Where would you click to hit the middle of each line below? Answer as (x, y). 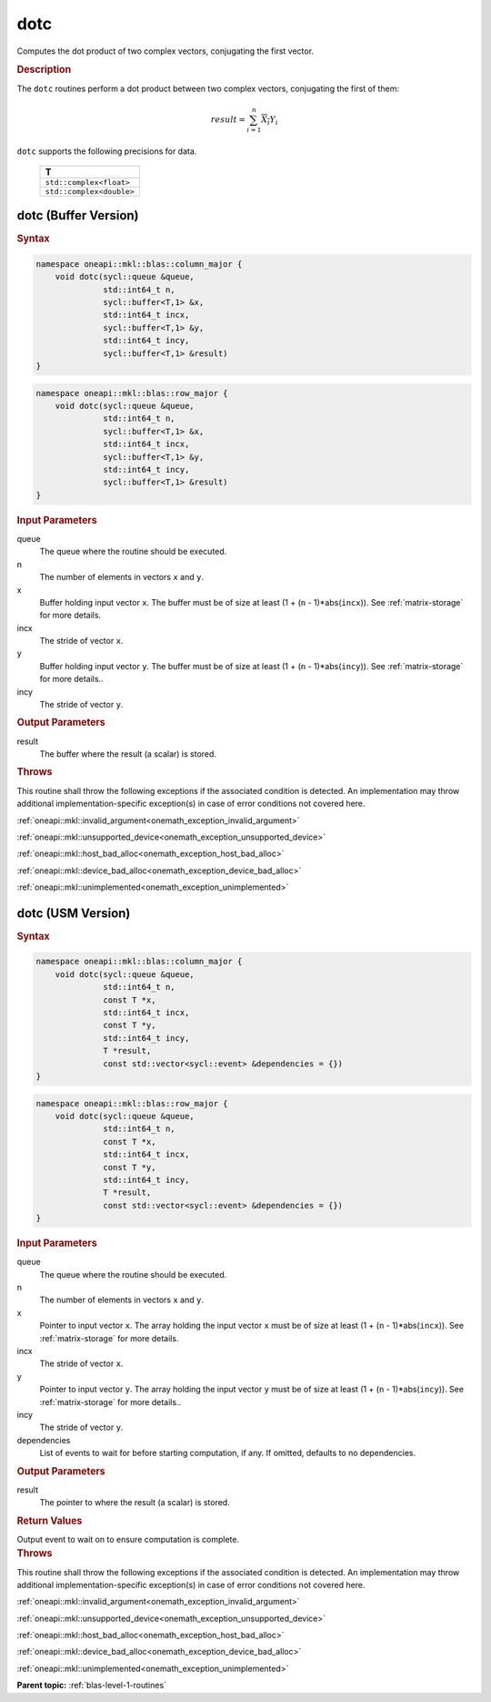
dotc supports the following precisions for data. (107, 151)
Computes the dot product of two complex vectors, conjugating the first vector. (165, 51)
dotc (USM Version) (74, 913)
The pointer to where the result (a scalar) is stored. (135, 1503)
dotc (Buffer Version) (78, 215)
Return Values (50, 1521)
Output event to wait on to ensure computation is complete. (128, 1539)
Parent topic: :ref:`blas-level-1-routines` (92, 1686)
